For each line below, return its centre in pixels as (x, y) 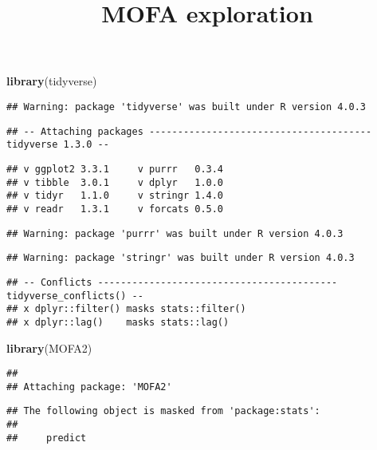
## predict (47, 438)
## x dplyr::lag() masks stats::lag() (118, 322)
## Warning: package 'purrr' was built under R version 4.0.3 (175, 233)
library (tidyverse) (52, 81)
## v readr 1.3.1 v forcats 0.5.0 (115, 209)
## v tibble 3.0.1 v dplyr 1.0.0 (115, 182)
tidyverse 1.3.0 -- (58, 145)
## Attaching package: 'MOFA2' (89, 387)
